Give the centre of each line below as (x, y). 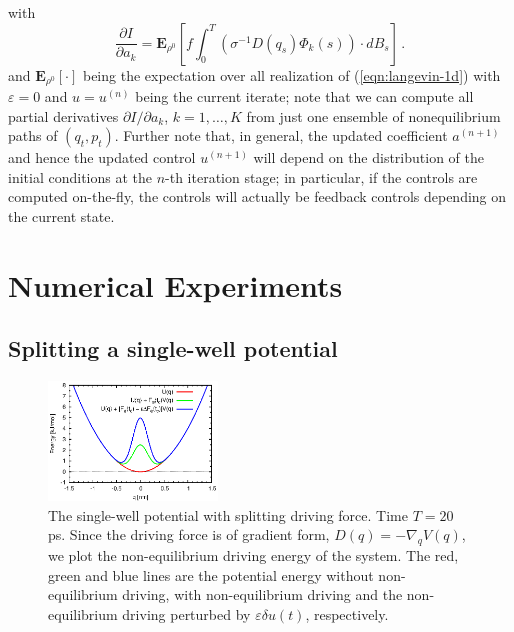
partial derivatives (63, 115)
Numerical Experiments (175, 284)
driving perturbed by (186, 613)
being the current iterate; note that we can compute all (304, 96)
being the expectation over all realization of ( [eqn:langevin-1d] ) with (291, 74)
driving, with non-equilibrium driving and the (262, 594)
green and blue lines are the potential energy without (211, 574)
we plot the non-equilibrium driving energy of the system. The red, (253, 555)
